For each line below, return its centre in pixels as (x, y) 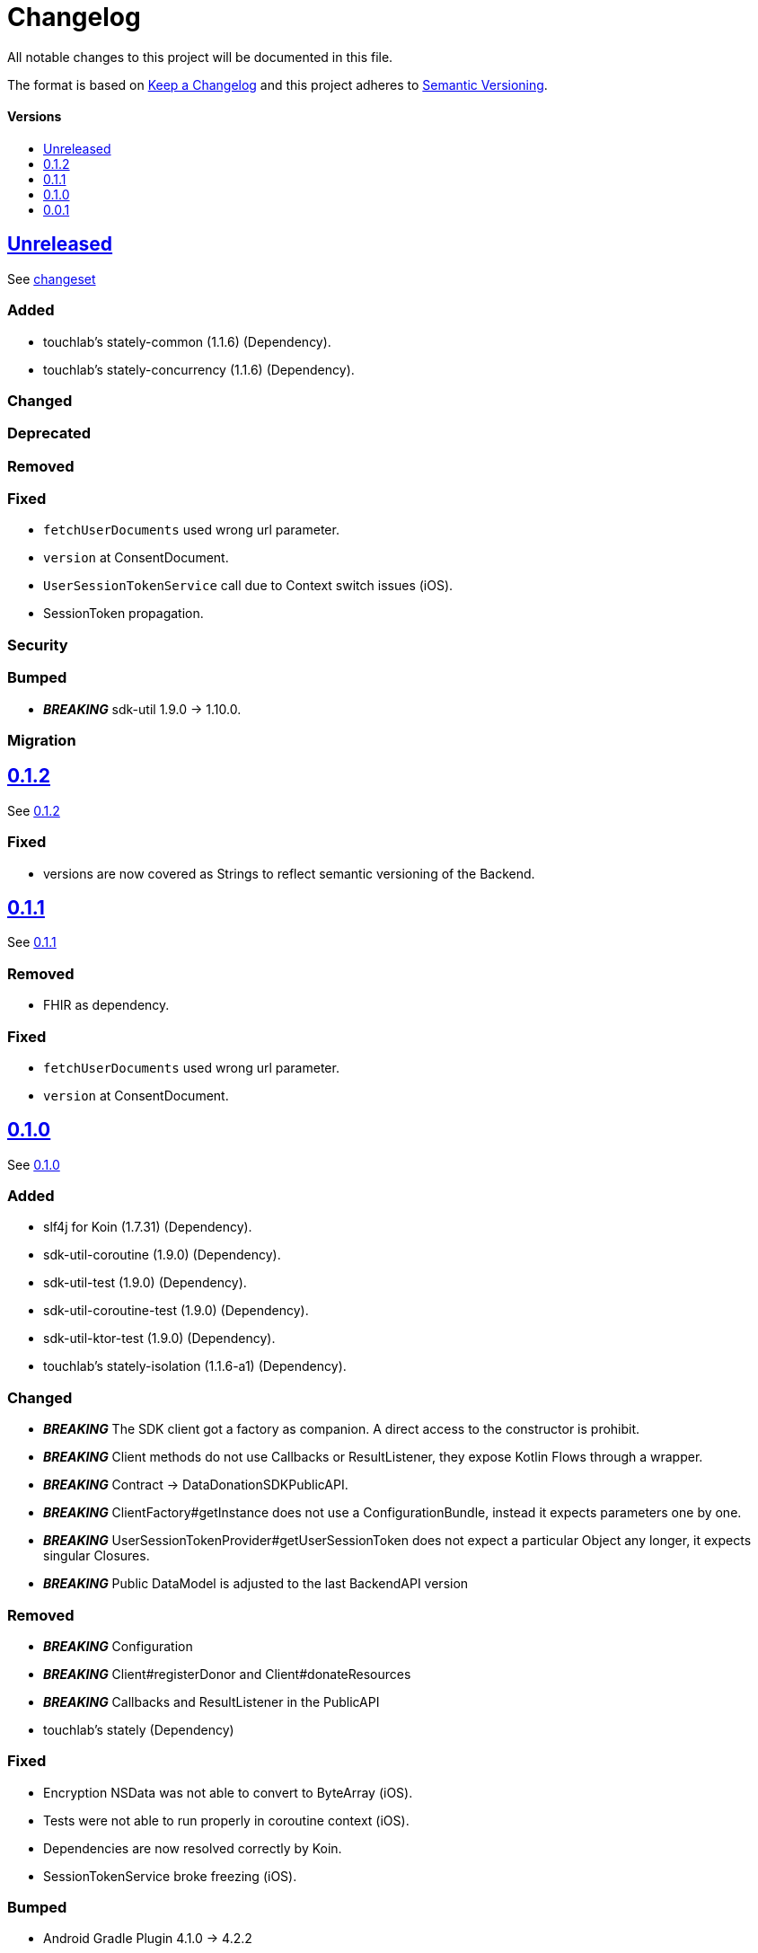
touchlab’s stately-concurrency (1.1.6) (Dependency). (199, 369)
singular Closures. (97, 1556)
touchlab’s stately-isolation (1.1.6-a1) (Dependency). (195, 1366)
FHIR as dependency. (106, 1005)
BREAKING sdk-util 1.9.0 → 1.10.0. (142, 709)
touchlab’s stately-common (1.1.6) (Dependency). (187, 341)
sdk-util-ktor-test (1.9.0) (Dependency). (159, 1339)
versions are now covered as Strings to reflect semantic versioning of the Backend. (289, 873)
